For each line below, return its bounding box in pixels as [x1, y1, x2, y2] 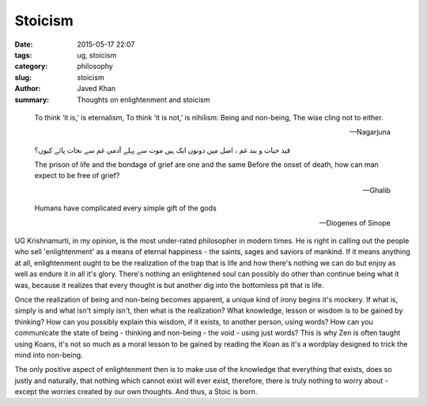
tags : [14, 50, 32, 59]
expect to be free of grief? [34, 171, 120, 180]
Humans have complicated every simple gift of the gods [34, 203, 217, 213]
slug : [14, 72, 32, 82]
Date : [14, 40, 33, 49]
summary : [14, 95, 50, 104]
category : [14, 62, 48, 71]
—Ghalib [362, 185, 391, 195]
